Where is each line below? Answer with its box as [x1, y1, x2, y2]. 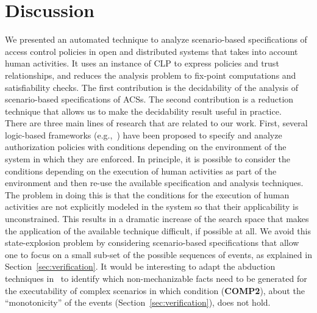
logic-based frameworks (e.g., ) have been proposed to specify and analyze [5, 128, 282, 141]
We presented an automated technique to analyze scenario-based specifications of [5, 33, 307, 46]
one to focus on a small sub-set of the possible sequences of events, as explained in [5, 248, 312, 261]
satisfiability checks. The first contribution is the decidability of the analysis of [5, 81, 298, 93]
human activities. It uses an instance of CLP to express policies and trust [5, 57, 279, 70]
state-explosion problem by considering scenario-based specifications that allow [5, 236, 299, 249]
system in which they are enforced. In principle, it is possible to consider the [5, 153, 291, 165]
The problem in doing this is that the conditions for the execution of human [5, 188, 290, 201]
